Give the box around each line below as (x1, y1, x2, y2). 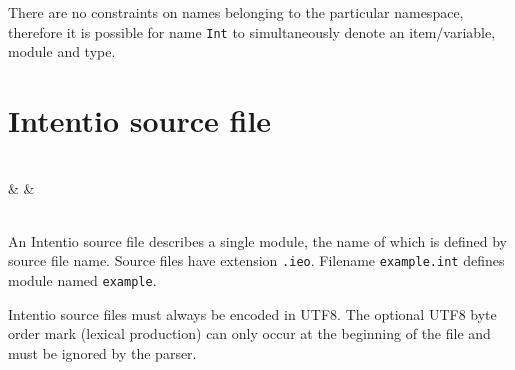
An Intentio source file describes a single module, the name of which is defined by (8, 230, 507, 251)
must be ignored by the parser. (8, 342, 197, 363)
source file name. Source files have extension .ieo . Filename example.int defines (8, 250, 505, 271)
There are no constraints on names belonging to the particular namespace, (8, 2, 464, 22)
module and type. (8, 41, 116, 62)
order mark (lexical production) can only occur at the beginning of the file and (8, 323, 491, 344)
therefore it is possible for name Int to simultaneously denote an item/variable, (8, 21, 496, 42)
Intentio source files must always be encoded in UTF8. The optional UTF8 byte (8, 303, 497, 324)
